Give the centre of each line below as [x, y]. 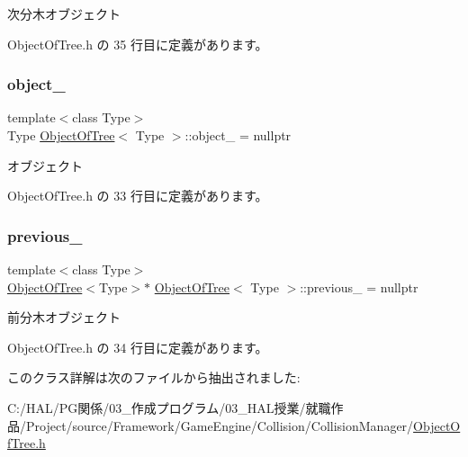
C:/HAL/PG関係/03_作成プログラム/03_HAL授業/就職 [169, 407]
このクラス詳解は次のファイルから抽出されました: [154, 377]
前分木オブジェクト [64, 317]
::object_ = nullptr [238, 135]
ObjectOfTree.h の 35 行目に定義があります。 [138, 44]
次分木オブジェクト [64, 13]
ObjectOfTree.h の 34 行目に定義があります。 [138, 347]
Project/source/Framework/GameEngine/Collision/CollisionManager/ [220, 425]
